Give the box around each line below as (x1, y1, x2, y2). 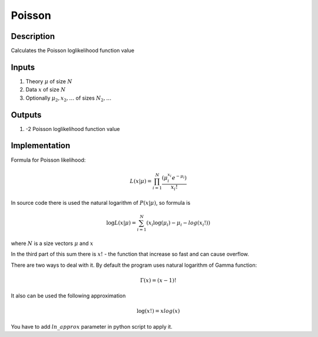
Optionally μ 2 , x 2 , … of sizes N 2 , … (25, 94, 112, 103)
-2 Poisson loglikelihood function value (25, 125, 120, 132)
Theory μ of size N (25, 77, 72, 85)
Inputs (11, 62, 35, 72)
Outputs (11, 110, 42, 120)
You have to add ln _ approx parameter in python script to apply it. (11, 323, 173, 330)
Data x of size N (25, 86, 66, 93)
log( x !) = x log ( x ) (136, 307, 180, 315)
